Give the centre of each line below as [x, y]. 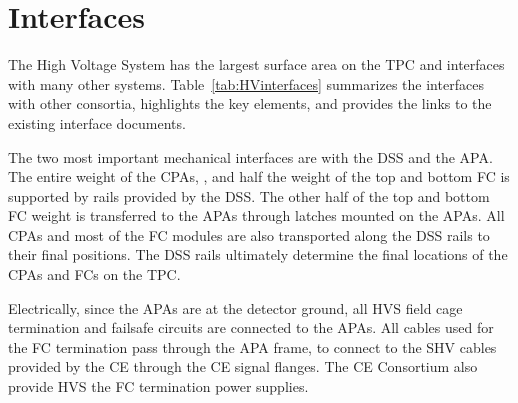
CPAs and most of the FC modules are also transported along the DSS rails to [249, 234]
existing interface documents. [97, 122]
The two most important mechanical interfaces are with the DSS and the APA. [250, 156]
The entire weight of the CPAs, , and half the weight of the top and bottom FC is [259, 176]
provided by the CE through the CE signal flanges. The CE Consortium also [243, 366]
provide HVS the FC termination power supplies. [158, 386]
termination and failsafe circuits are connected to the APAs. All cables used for [251, 327]
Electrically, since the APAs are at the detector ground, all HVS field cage [235, 307]
